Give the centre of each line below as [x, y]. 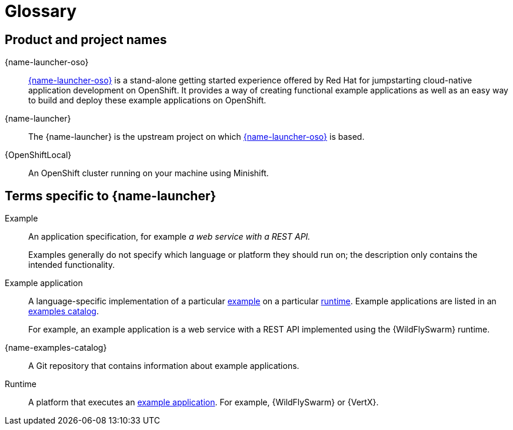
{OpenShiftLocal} [38, 155]
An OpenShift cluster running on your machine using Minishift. [149, 173]
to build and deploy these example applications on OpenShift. [147, 100]
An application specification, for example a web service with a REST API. [169, 237]
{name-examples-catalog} [56, 348]
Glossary [41, 11]
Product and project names [86, 39]
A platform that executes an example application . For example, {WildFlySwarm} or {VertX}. [204, 402]
